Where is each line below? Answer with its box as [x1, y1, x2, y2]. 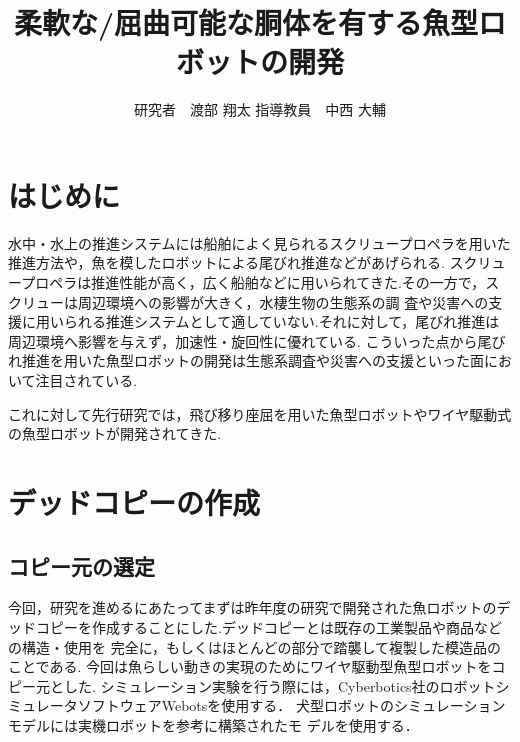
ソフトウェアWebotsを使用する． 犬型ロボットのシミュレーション [77, 695, 506, 716]
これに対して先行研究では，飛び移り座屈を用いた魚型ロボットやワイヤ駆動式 [8, 403, 512, 424]
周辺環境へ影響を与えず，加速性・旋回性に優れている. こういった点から [8, 330, 478, 351]
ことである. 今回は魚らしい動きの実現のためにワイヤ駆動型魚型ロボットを [8, 656, 492, 677]
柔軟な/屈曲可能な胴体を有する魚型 [13, 2, 479, 43]
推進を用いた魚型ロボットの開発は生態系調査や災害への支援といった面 [21, 350, 484, 371]
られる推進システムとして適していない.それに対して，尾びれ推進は [63, 311, 500, 332]
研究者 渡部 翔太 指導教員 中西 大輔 [134, 99, 386, 120]
